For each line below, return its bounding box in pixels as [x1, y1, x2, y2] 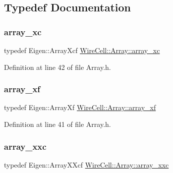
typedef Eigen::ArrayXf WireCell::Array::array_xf [4, 102, 156, 113]
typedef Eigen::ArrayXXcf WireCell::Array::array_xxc [4, 159, 169, 170]
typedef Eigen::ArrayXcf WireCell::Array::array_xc [4, 45, 160, 55]
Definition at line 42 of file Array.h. [4, 61, 111, 72]
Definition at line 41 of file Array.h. [4, 119, 111, 129]
